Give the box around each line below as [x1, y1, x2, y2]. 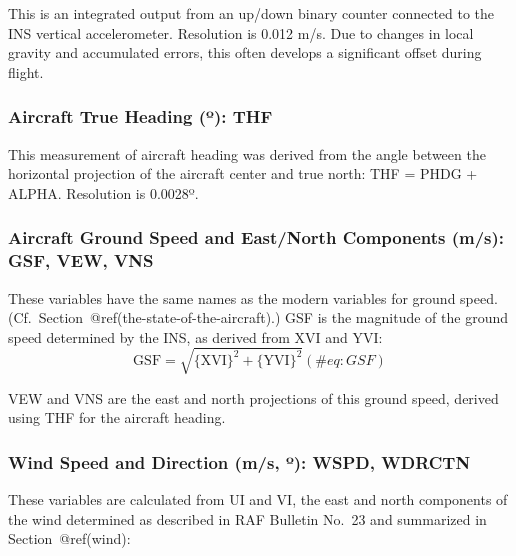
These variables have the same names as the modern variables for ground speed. [8, 287, 498, 308]
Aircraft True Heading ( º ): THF [8, 104, 273, 129]
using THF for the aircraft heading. [8, 407, 226, 428]
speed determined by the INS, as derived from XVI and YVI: [8, 326, 383, 347]
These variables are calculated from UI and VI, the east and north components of [8, 489, 508, 510]
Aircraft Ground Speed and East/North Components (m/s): [8, 225, 505, 250]
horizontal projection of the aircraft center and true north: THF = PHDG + [8, 163, 478, 184]
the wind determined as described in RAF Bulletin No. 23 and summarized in [8, 508, 487, 529]
